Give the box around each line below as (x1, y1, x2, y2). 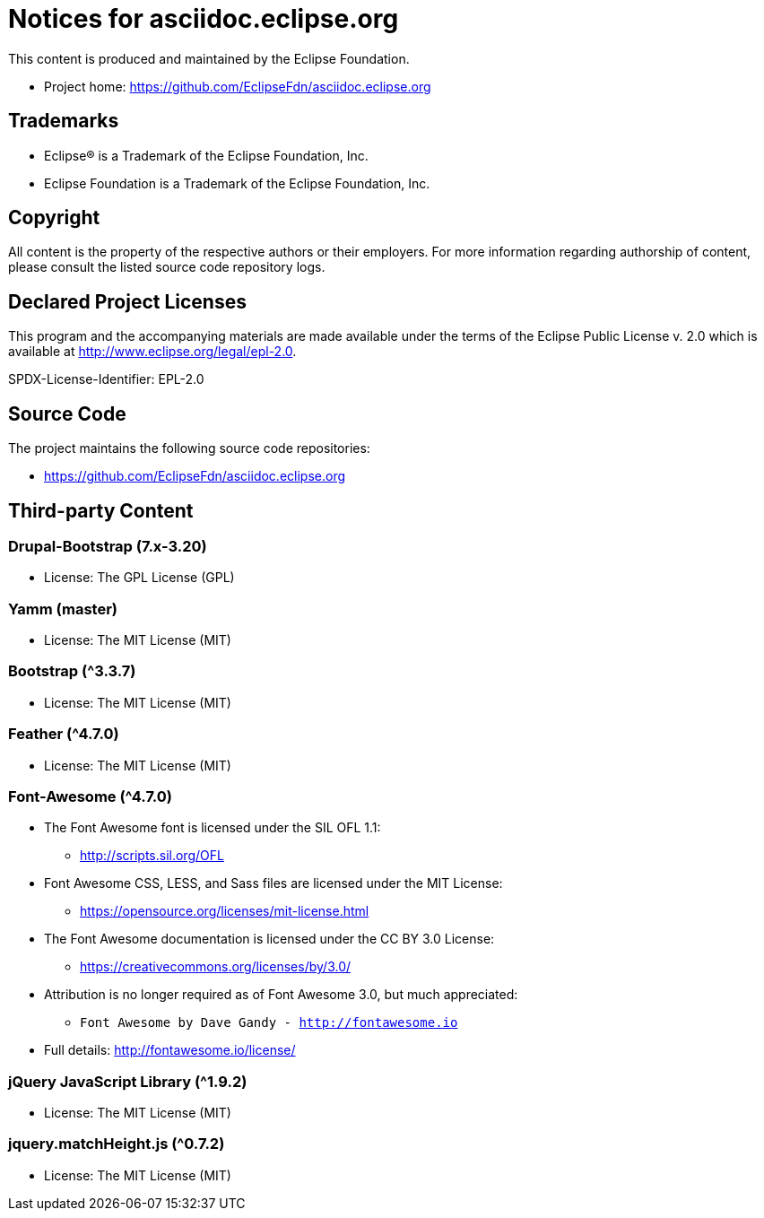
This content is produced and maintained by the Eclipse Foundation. (8, 50, 410, 66)
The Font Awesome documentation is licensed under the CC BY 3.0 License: (44, 931, 495, 947)
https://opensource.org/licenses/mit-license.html (80, 903, 369, 919)
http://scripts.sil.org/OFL (80, 848, 224, 864)
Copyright (8, 206, 100, 230)
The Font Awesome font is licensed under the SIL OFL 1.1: (44, 820, 381, 836)
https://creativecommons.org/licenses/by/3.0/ (80, 959, 352, 975)
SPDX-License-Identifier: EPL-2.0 (8, 371, 204, 387)
